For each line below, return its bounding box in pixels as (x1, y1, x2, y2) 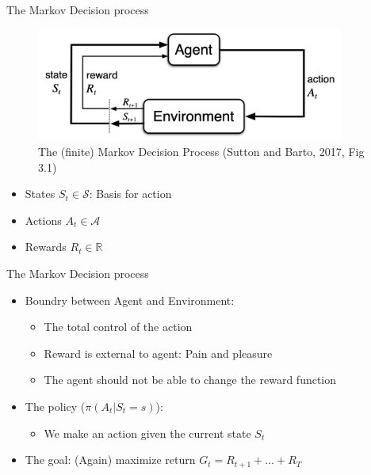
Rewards (25, 238, 67, 255)
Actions (25, 211, 62, 228)
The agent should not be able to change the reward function (44, 371, 337, 388)
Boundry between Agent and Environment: (25, 291, 235, 308)
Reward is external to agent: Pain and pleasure (44, 344, 273, 361)
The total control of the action (44, 318, 193, 335)
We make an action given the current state (44, 424, 251, 441)
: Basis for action (89, 185, 172, 202)
